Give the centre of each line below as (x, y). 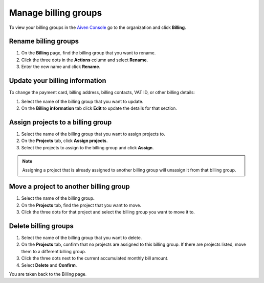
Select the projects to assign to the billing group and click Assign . (88, 147)
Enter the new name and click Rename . (61, 67)
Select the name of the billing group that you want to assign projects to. (93, 134)
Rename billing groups (44, 41)
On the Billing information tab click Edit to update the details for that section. (99, 108)
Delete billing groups (41, 226)
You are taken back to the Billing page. (48, 274)
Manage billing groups (55, 13)
